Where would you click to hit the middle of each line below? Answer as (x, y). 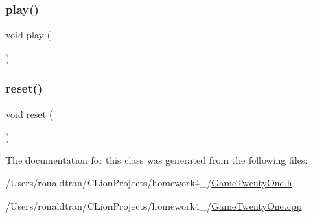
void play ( (28, 35)
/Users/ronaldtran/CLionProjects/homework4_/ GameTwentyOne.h (149, 183)
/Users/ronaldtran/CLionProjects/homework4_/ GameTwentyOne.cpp (154, 206)
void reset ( (30, 113)
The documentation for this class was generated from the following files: (157, 159)
